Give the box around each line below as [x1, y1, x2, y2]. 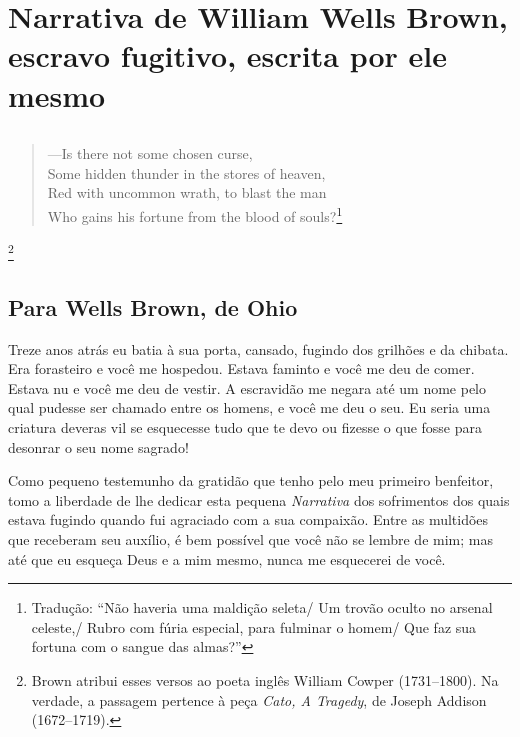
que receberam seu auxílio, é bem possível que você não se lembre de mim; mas [8, 528, 493, 549]
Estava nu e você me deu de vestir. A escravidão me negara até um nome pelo [8, 377, 487, 398]
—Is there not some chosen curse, [47, 143, 253, 164]
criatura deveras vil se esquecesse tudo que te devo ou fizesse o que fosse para [8, 417, 483, 437]
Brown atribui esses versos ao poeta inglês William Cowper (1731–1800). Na [31, 669, 499, 690]
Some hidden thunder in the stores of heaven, [47, 162, 326, 183]
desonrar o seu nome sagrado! [8, 436, 189, 457]
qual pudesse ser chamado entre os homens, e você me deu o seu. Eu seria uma [8, 397, 491, 418]
